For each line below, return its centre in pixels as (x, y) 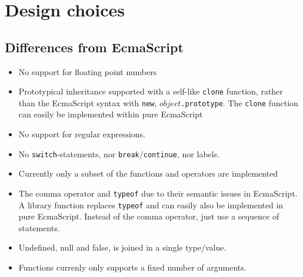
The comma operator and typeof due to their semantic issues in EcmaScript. (158, 193)
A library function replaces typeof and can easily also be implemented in (151, 205)
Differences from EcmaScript (94, 47)
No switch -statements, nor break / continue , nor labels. (119, 153)
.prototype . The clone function (239, 102)
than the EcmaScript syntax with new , (88, 102)
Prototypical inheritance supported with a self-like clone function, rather (151, 91)
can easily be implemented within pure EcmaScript (111, 114)
